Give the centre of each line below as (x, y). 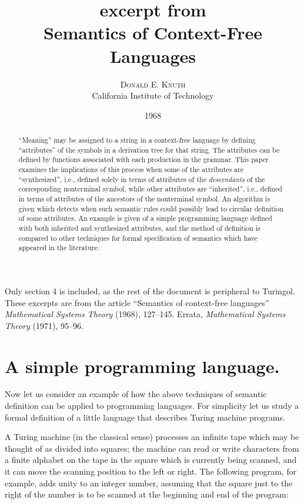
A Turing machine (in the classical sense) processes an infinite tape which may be (152, 437)
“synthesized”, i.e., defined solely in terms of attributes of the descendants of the (141, 179)
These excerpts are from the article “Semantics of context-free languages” (137, 302)
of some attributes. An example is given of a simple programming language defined (145, 218)
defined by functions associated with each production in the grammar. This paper (143, 159)
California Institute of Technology (153, 95)
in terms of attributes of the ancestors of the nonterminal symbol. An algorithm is (144, 199)
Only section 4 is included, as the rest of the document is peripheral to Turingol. (150, 290)
